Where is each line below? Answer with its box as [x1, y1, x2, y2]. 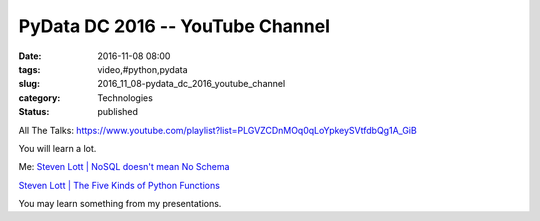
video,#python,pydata [97, 63, 189, 75]
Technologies [97, 91, 154, 104]
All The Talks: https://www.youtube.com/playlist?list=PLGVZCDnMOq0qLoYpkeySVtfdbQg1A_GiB [18, 124, 417, 136]
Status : [18, 106, 50, 118]
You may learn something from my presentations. [18, 198, 222, 210]
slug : [18, 78, 40, 90]
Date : [18, 50, 42, 62]
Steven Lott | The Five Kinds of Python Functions [18, 179, 220, 191]
